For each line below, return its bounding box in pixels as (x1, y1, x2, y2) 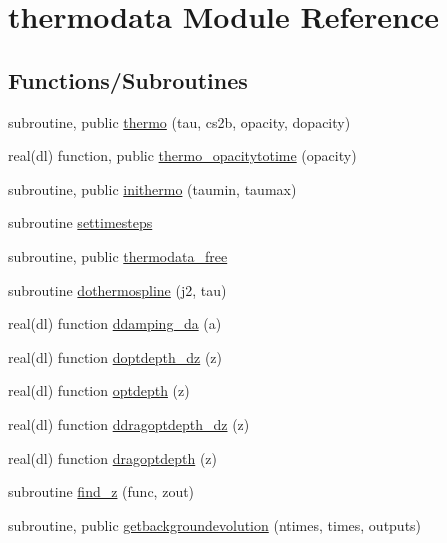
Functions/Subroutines (8, 64, 248, 95)
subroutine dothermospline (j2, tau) (8, 279, 227, 300)
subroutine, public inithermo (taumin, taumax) (8, 178, 297, 199)
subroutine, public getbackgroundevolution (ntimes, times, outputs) (8, 514, 422, 535)
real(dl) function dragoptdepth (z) (8, 447, 217, 468)
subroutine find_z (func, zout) (8, 481, 195, 502)
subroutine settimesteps (8, 212, 153, 233)
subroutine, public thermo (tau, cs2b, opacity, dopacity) (8, 111, 351, 132)
